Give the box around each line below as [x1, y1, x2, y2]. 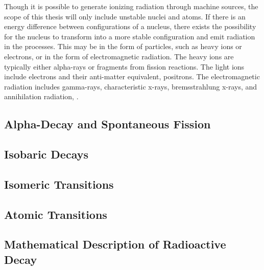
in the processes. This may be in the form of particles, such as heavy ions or [4, 41, 242, 52]
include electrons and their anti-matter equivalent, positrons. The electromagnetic [4, 71, 260, 82]
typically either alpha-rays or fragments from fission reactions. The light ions [4, 61, 245, 72]
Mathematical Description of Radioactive [4, 236, 226, 252]
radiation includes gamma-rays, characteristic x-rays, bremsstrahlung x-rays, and [4, 81, 257, 92]
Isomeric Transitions [4, 176, 114, 192]
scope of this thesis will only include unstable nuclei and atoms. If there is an [4, 11, 246, 21]
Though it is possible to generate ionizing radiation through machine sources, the [4, 1, 258, 11]
